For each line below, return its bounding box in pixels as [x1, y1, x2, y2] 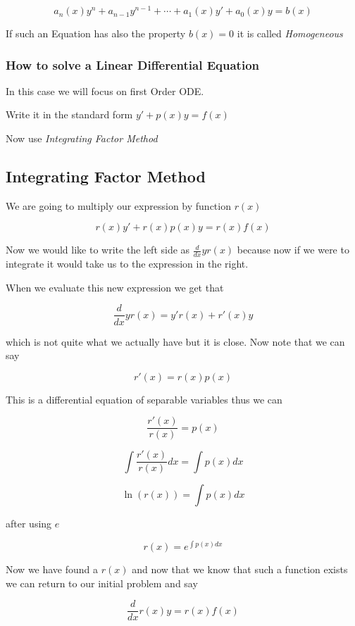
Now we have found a [6, 562, 99, 577]
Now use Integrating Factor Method [6, 131, 158, 146]
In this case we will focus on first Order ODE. [6, 83, 204, 98]
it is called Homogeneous [237, 26, 343, 41]
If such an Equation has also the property [6, 26, 186, 41]
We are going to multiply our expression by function [6, 198, 231, 213]
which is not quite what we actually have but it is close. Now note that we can [6, 334, 345, 349]
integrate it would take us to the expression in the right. [6, 256, 249, 271]
